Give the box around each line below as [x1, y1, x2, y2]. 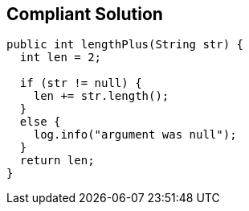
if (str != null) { [19, 77, 142, 90]
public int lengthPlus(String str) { [6, 38, 244, 52]
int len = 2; [19, 51, 102, 64]
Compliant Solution [6, 4, 163, 24]
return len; [19, 154, 95, 168]
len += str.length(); [33, 89, 169, 103]
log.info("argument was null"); [33, 128, 237, 142]
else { [19, 115, 61, 129]
